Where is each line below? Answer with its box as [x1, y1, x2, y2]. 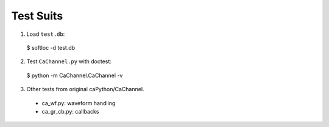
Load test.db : [26, 30, 65, 38]
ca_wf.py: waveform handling [41, 99, 116, 106]
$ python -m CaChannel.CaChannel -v [26, 72, 123, 79]
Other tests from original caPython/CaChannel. [26, 86, 144, 93]
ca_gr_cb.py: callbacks [41, 108, 99, 115]
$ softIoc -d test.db [26, 44, 76, 51]
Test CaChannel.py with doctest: [26, 58, 112, 65]
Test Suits [11, 9, 63, 22]
